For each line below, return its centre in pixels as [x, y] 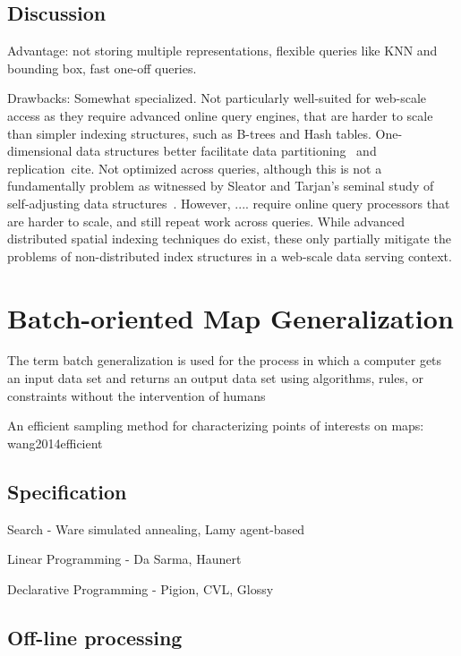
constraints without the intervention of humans [137, 395]
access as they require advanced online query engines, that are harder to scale [220, 115]
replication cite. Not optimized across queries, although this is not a [195, 168]
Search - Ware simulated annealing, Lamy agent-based [156, 528]
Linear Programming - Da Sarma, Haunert [124, 559]
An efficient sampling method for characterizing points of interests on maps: [216, 426]
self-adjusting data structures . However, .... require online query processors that [229, 203]
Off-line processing [95, 637]
